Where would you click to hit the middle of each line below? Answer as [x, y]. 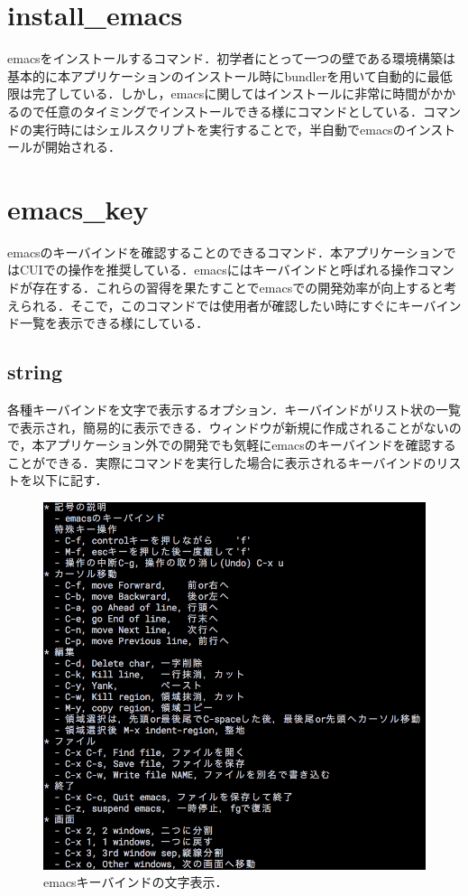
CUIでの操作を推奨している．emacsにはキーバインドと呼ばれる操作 [218, 270]
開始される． [83, 147]
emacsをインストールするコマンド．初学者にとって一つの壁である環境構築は [232, 58]
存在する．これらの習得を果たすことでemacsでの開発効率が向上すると [238, 287]
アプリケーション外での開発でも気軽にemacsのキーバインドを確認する [250, 445]
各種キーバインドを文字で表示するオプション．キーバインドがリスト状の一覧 [234, 409]
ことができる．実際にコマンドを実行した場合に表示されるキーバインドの [222, 462]
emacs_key [78, 208]
